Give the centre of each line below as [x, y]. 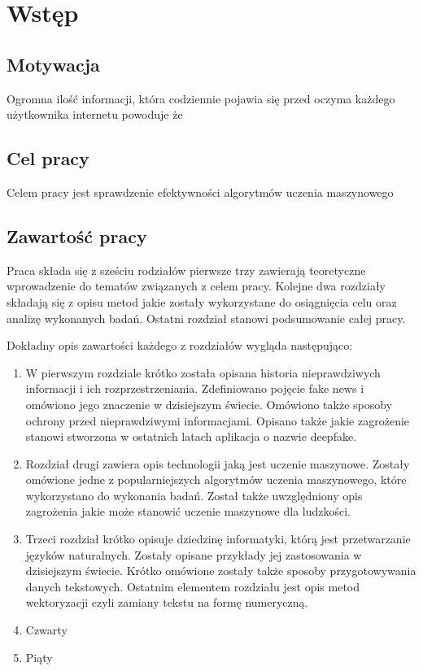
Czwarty [46, 630]
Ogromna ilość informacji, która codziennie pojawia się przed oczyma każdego [201, 98]
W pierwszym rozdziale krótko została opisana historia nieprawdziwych [203, 372]
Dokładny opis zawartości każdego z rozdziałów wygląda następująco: [180, 345]
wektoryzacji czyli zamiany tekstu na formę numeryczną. [167, 602]
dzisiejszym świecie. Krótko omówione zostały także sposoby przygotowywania [221, 571]
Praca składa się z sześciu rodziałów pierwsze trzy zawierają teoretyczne [186, 270]
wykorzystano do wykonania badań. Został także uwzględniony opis [194, 495]
